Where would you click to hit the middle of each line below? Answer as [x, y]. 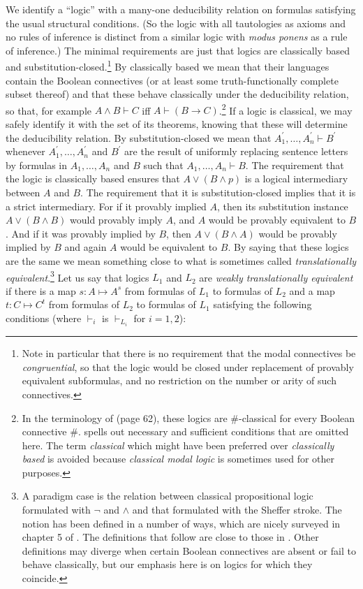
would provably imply [116, 220]
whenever [25, 151]
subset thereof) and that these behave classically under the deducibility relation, [177, 94]
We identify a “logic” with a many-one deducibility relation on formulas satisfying [181, 9]
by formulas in [37, 165]
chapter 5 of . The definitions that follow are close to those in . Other [170, 537]
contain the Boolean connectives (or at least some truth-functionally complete [172, 80]
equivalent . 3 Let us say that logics [77, 276]
